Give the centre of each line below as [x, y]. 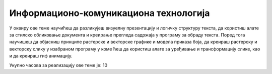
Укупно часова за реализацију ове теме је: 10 [58, 65]
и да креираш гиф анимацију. [41, 56]
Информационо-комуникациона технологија [110, 13]
